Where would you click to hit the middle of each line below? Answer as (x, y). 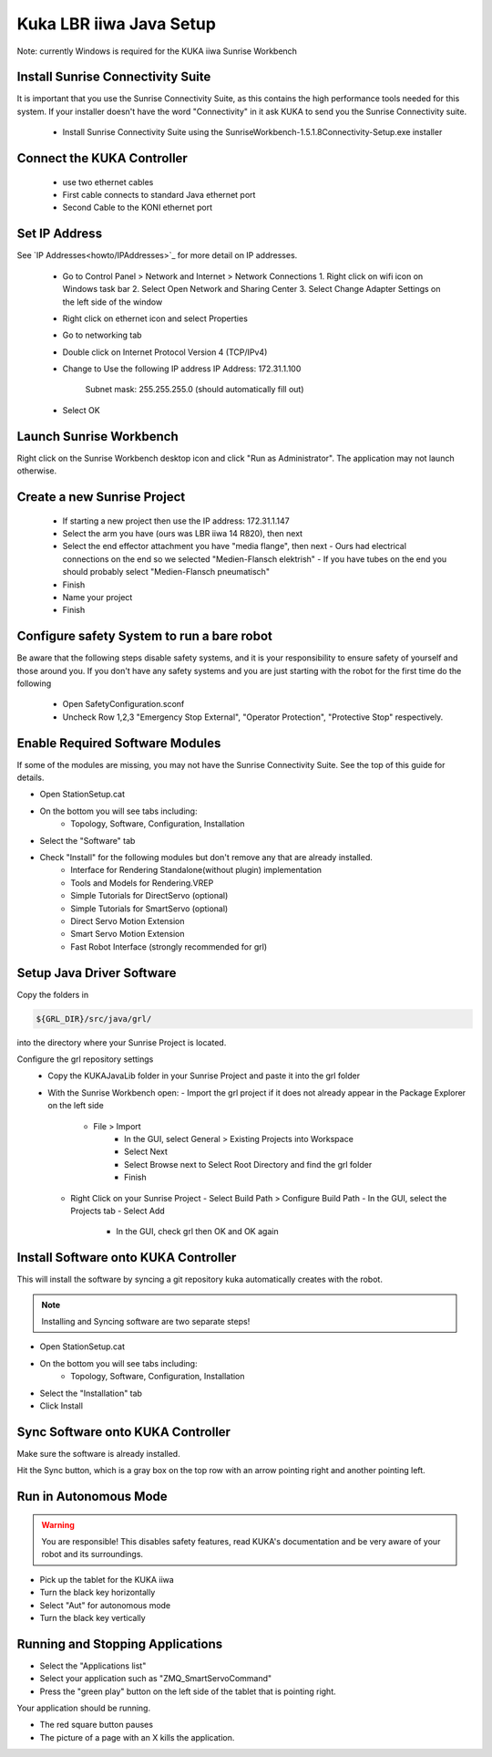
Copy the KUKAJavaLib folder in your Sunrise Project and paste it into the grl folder (204, 1076)
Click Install (61, 1406)
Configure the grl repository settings (85, 1059)
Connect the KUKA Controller (102, 158)
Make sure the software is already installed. (99, 1453)
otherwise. (37, 471)
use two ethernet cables (108, 182)
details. (31, 778)
